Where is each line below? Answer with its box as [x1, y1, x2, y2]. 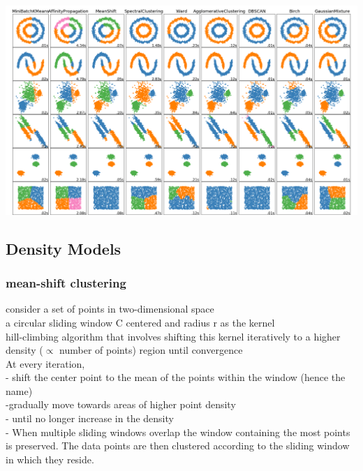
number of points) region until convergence [59, 343, 243, 357]
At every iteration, [6, 356, 85, 371]
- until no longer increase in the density [6, 411, 174, 426]
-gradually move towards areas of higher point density [6, 397, 236, 412]
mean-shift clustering [6, 274, 126, 292]
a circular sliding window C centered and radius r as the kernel [6, 315, 275, 329]
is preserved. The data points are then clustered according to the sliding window [6, 438, 350, 453]
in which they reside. [6, 451, 94, 466]
